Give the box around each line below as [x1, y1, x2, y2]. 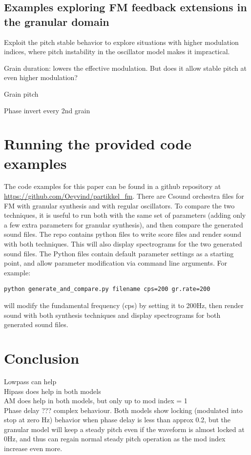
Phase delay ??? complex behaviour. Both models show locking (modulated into [4, 405, 243, 415]
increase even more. [4, 443, 63, 454]
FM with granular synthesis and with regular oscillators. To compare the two [4, 200, 235, 210]
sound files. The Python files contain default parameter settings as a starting [4, 248, 234, 258]
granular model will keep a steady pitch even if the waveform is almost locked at [4, 424, 245, 434]
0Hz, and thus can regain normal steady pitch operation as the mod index [4, 434, 226, 444]
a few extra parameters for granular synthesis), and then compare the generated [4, 219, 243, 229]
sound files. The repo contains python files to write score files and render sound [4, 229, 242, 239]
